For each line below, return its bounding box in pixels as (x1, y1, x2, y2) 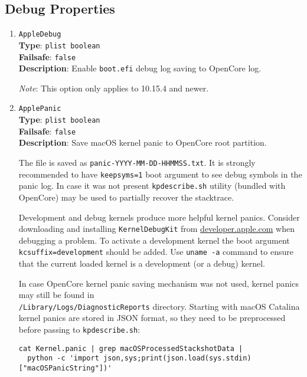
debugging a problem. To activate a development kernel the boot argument (18, 234, 290, 246)
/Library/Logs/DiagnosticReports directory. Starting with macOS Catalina (18, 300, 300, 312)
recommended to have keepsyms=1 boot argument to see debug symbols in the (18, 168, 302, 180)
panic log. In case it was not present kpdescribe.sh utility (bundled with (18, 179, 286, 192)
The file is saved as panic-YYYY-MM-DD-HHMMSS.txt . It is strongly (18, 156, 256, 168)
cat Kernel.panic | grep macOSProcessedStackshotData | (18, 344, 243, 353)
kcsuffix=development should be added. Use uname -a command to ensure (18, 245, 293, 258)
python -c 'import (27, 354, 99, 363)
